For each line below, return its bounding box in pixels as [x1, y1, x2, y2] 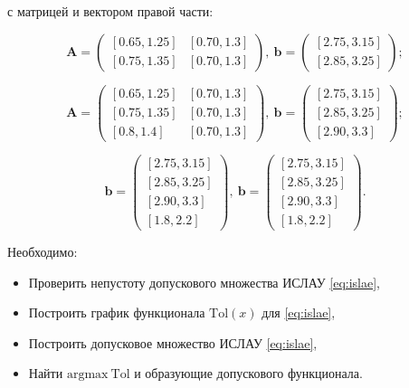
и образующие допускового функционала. [134, 364, 363, 383]
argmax [66, 368, 109, 382]
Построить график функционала [28, 303, 205, 322]
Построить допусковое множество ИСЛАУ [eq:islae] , [28, 333, 318, 352]
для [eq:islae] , [262, 303, 336, 322]
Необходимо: [7, 241, 78, 260]
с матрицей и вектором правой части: [7, 2, 214, 20]
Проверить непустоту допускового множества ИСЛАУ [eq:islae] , [28, 272, 381, 291]
